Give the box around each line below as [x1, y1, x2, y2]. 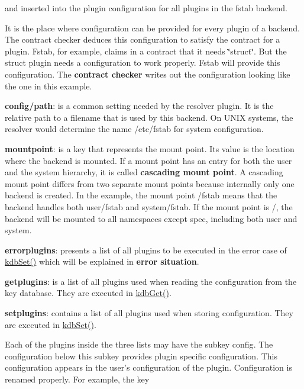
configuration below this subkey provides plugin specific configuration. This [5, 349, 278, 362]
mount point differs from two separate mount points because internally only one [5, 177, 295, 189]
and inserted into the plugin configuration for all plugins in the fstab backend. [5, 2, 287, 14]
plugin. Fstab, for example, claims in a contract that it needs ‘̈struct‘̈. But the [5, 44, 287, 57]
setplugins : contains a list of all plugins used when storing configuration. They [5, 307, 293, 319]
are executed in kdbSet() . [5, 318, 96, 330]
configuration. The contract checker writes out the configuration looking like [5, 67, 290, 80]
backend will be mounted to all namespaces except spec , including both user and [5, 212, 297, 224]
